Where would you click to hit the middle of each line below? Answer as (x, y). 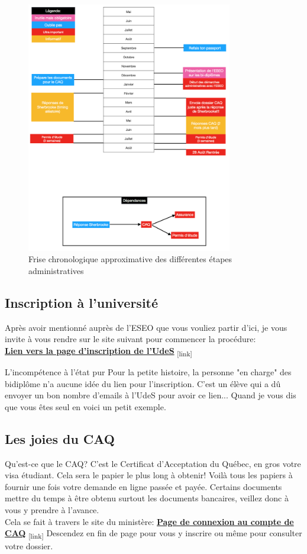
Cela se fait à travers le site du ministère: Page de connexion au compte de (149, 521)
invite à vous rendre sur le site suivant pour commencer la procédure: (130, 339)
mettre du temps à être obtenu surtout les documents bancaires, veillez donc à (147, 498)
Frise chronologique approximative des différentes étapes (130, 259)
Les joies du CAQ (60, 438)
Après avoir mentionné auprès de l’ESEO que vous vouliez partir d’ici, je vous (146, 327)
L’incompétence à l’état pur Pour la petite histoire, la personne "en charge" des (148, 371)
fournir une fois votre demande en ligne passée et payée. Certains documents (143, 486)
